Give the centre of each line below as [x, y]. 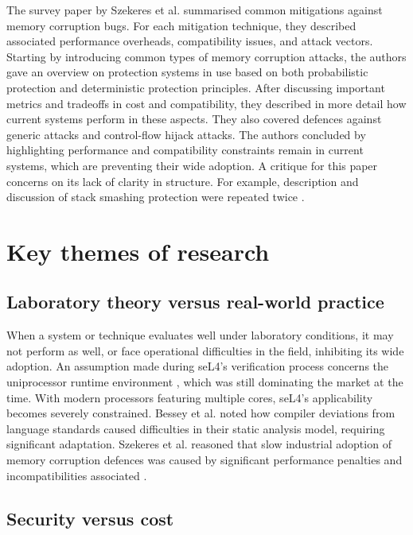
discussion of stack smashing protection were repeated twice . [156, 197]
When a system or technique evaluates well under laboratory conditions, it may [200, 335]
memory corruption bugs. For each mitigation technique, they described [181, 25]
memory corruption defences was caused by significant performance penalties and [205, 460]
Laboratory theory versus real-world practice [195, 302]
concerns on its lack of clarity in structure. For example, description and [183, 181]
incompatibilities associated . [77, 475]
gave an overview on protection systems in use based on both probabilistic [187, 72]
